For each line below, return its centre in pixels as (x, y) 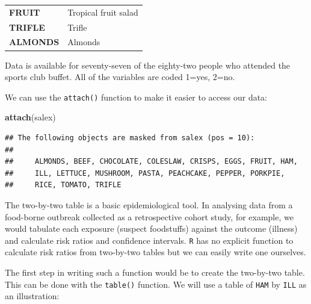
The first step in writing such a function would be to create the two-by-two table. (155, 272)
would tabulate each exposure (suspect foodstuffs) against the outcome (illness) (151, 228)
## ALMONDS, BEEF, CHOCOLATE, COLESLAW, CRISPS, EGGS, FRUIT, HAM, (151, 162)
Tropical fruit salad (103, 12)
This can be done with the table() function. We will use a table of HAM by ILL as (156, 284)
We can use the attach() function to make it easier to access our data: (136, 97)
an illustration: (32, 296)
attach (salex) (30, 117)
